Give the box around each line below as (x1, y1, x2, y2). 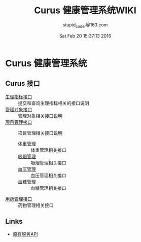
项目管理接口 (5, 119, 32, 125)
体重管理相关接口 (30, 147, 66, 153)
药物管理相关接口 (18, 202, 54, 208)
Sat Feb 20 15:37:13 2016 (59, 32, 112, 39)
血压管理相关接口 (30, 172, 66, 178)
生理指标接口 (5, 93, 32, 99)
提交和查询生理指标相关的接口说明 (18, 100, 89, 106)
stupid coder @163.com (62, 21, 108, 29)
